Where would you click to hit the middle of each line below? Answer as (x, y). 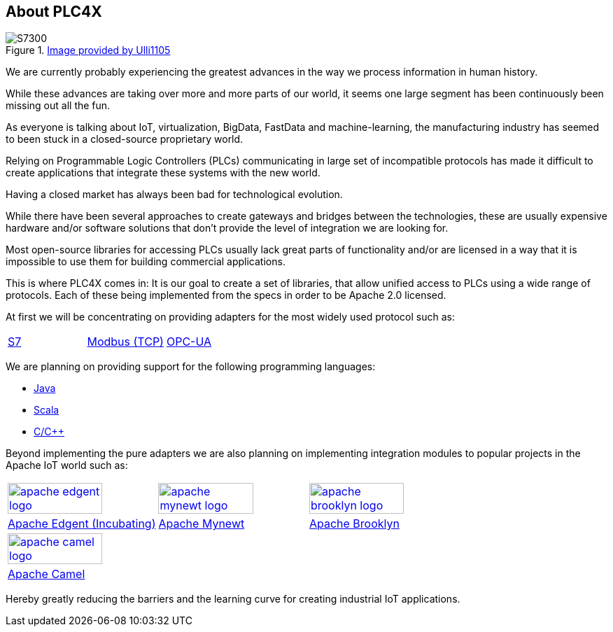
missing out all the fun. (58, 106)
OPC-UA (189, 342)
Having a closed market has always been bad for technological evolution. (174, 195)
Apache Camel (47, 574)
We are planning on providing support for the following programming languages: (191, 367)
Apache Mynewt (202, 524)
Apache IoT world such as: (67, 465)
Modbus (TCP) (125, 342)
